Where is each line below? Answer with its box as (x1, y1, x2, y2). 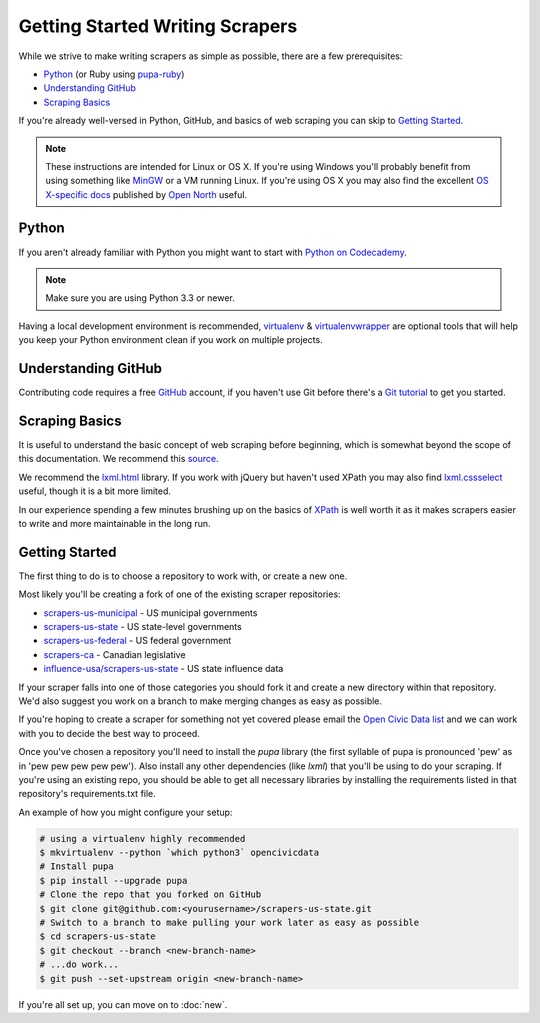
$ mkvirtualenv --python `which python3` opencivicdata (39, 847, 320, 859)
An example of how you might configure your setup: (18, 806, 233, 818)
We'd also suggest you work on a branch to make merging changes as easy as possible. (18, 695, 383, 707)
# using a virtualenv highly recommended (39, 833, 246, 844)
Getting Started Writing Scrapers (18, 15, 298, 37)
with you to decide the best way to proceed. (18, 727, 200, 739)
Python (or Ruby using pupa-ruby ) (43, 68, 185, 80)
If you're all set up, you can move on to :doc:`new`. (18, 998, 228, 1010)
